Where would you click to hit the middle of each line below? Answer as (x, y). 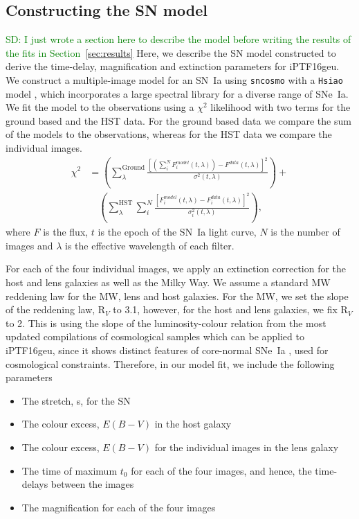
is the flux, (66, 232)
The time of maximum (70, 470)
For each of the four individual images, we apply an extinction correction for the (176, 269)
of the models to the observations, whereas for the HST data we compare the (169, 134)
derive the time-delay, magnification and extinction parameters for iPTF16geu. (173, 66)
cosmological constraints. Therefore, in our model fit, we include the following (170, 363)
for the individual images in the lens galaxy (247, 447)
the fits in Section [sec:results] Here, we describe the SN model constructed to (171, 52)
